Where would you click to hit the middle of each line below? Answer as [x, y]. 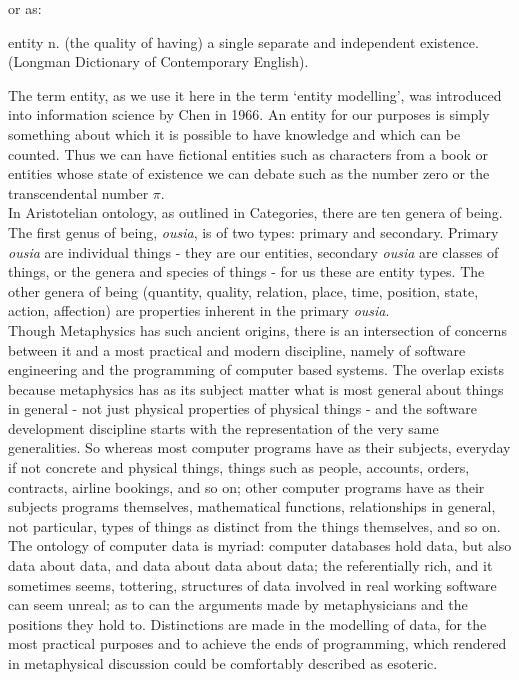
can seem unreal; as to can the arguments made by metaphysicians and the [238, 604]
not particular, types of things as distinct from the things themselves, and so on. [254, 525]
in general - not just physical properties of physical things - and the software [242, 408]
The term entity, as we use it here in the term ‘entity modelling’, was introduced [255, 94]
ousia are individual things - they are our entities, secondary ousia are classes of [253, 251]
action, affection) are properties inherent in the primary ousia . [199, 310]
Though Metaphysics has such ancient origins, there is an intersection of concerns [257, 329]
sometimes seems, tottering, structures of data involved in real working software [252, 584]
